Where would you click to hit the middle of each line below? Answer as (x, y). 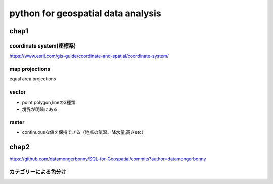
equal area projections (33, 79)
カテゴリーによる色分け (38, 172)
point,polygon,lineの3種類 (49, 102)
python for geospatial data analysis (85, 13)
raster (17, 122)
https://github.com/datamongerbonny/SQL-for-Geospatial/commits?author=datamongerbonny (108, 159)
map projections (30, 69)
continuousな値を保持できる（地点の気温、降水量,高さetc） (84, 132)
